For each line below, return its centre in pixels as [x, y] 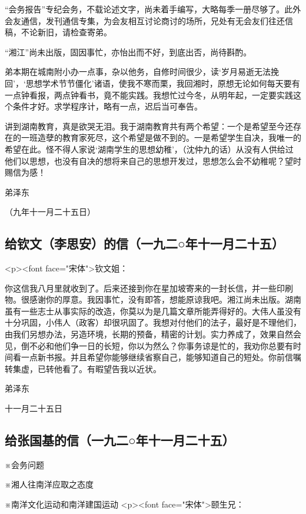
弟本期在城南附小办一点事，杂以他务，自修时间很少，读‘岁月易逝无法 [138, 72]
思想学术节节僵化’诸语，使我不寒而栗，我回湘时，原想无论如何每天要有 [163, 83]
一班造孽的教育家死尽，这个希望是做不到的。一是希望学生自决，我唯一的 [161, 137]
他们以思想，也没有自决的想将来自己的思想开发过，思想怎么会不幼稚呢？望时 [153, 160]
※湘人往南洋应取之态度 [49, 484]
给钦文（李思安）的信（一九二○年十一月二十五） [144, 243]
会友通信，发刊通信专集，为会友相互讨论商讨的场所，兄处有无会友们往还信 [149, 20]
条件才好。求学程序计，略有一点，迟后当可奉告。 [107, 106]
